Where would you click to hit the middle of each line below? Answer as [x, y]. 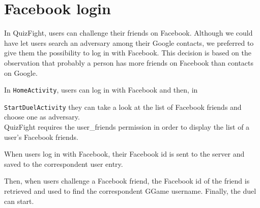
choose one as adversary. [42, 117]
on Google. [21, 72]
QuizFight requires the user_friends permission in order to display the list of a [127, 127]
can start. [19, 201]
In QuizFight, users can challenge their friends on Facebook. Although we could [128, 33]
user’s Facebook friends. [41, 137]
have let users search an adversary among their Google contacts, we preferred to [129, 42]
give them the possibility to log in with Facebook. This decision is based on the [128, 53]
